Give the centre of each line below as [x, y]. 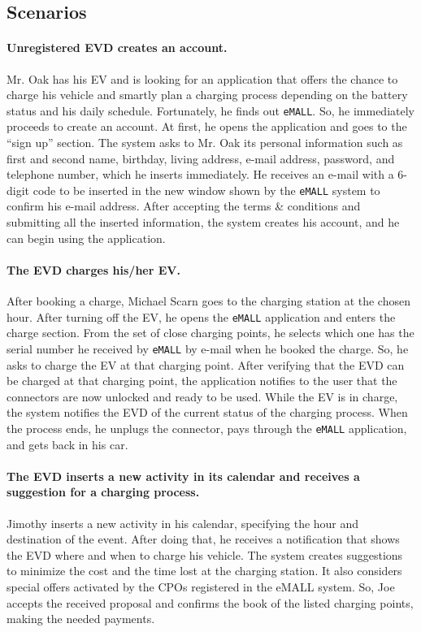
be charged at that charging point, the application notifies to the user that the [202, 381]
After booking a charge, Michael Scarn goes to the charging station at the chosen [208, 301]
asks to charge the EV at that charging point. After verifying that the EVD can [206, 364]
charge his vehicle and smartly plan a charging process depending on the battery [207, 95]
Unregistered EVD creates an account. [117, 48]
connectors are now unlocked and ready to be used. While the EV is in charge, [202, 396]
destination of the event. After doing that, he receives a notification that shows [203, 539]
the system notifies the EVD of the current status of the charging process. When [207, 412]
